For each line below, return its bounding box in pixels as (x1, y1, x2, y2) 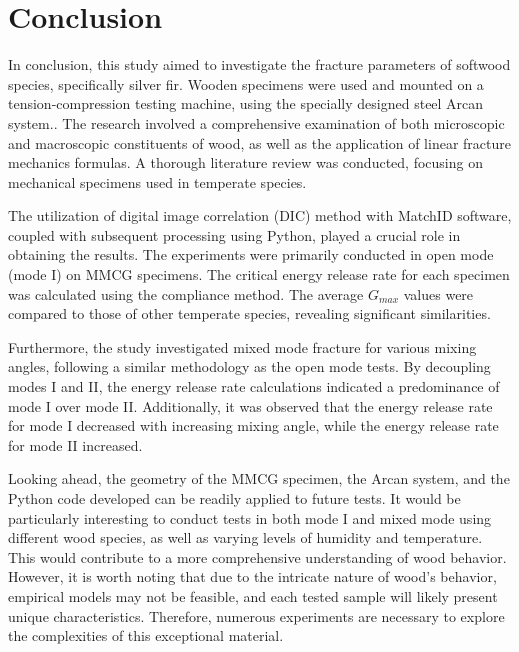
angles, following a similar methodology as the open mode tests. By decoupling (8, 356, 491, 377)
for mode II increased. (8, 434, 143, 455)
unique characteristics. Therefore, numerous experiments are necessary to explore (8, 605, 505, 626)
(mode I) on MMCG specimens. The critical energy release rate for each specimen (8, 264, 510, 285)
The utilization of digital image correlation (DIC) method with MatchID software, (8, 205, 512, 226)
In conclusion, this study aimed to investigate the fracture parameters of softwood (8, 54, 511, 75)
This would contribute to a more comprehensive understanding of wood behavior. (8, 546, 507, 567)
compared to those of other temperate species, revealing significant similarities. (8, 303, 491, 324)
